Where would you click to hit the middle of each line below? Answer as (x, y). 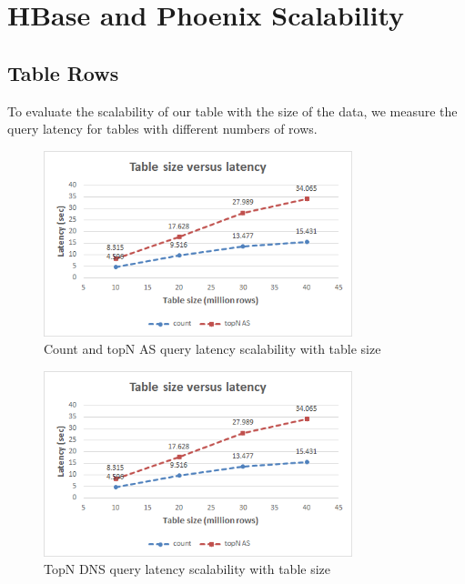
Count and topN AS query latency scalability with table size (212, 349)
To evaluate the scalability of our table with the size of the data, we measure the (232, 111)
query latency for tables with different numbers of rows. (162, 129)
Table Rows (63, 72)
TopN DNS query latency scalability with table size (187, 569)
